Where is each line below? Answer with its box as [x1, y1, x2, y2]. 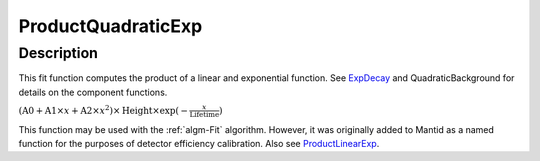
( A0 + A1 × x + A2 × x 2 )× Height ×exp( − [18, 103, 189, 116]
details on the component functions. [18, 86, 168, 98]
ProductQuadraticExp [18, 15, 203, 37]
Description [18, 44, 99, 62]
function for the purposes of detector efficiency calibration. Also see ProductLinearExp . [18, 137, 380, 149]
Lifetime [189, 110, 220, 120]
